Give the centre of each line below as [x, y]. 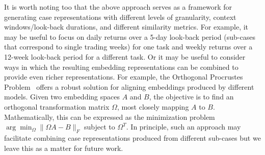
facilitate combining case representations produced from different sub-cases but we [132, 137]
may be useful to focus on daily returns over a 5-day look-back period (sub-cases [130, 36]
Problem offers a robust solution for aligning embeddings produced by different [129, 86]
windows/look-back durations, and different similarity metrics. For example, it [126, 27]
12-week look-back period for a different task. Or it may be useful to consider [125, 56]
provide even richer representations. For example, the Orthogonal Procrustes [124, 77]
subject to [100, 127]
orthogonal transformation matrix [57, 106]
